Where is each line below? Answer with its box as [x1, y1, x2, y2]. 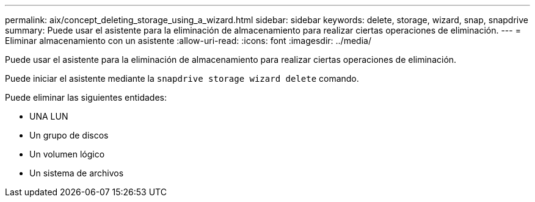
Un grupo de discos [29, 130, 109, 140]
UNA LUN [29, 111, 68, 121]
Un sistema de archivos [29, 168, 124, 178]
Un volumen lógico [29, 149, 105, 159]
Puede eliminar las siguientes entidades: [5, 92, 167, 103]
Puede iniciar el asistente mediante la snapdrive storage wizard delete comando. [5, 73, 359, 84]
